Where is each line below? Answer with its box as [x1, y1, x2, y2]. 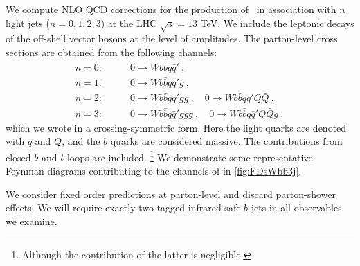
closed [6, 150, 31, 164]
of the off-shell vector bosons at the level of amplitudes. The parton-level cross [6, 31, 338, 46]
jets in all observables [251, 200, 342, 215]
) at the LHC [100, 15, 157, 30]
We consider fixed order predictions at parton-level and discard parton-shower [6, 186, 336, 201]
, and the [62, 134, 100, 148]
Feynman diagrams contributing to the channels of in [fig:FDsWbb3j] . [6, 163, 302, 177]
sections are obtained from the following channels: [6, 44, 217, 59]
